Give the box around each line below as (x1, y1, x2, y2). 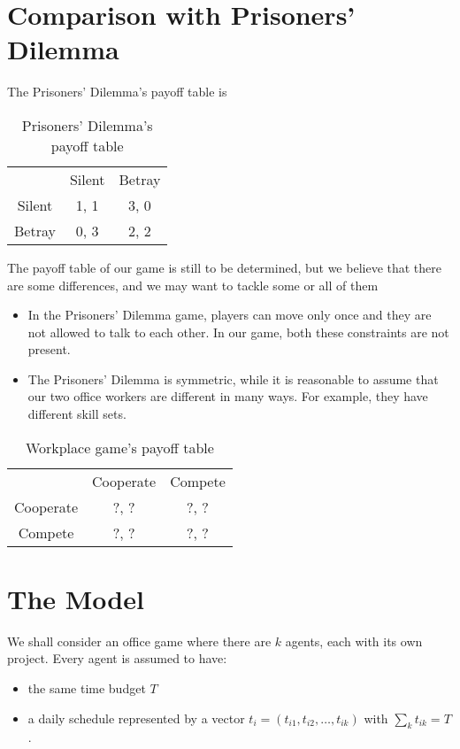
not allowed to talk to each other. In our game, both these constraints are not (27, 322, 449, 341)
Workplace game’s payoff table (25, 436, 214, 458)
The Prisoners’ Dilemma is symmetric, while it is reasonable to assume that (27, 369, 439, 388)
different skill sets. (27, 405, 126, 423)
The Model (7, 580, 144, 616)
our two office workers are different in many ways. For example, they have (27, 387, 428, 405)
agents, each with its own (285, 631, 423, 650)
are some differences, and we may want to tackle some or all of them (7, 275, 379, 294)
